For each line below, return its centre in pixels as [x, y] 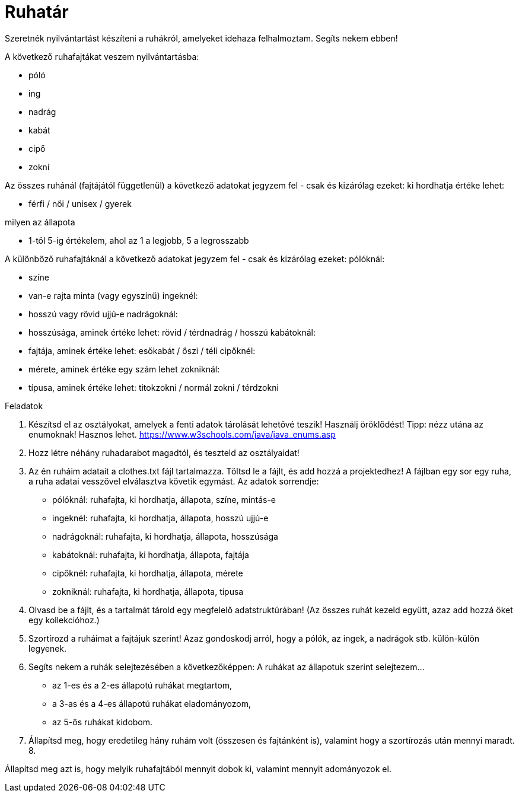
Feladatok [24, 406]
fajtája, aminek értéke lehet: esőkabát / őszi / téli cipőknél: [142, 350]
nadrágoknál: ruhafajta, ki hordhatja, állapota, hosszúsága [165, 536]
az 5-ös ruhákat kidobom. [103, 722]
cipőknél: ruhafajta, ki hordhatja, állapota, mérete [148, 573]
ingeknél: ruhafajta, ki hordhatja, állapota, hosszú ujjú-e [160, 518]
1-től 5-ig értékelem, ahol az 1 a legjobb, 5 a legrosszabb [139, 240]
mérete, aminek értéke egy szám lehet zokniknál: [124, 369]
